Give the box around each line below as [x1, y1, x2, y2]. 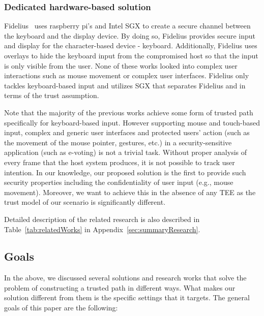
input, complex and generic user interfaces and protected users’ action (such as [4, 127, 250, 138]
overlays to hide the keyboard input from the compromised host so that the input [4, 50, 258, 60]
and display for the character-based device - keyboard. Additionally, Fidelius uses [4, 40, 257, 51]
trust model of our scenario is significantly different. [4, 197, 166, 207]
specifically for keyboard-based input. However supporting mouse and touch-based [4, 117, 260, 128]
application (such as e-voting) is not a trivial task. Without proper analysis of [4, 147, 247, 157]
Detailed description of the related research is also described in [4, 213, 200, 224]
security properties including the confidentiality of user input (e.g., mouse [4, 177, 233, 187]
